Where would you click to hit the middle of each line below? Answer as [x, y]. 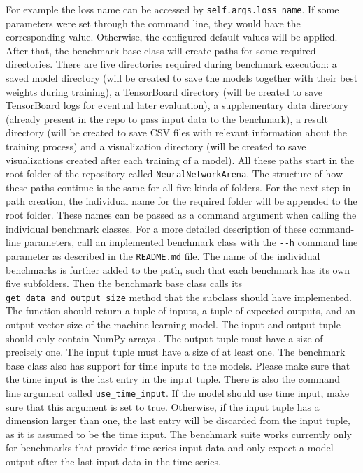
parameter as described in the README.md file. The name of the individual [163, 255]
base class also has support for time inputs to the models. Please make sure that [178, 365]
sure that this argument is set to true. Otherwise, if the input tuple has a [163, 406]
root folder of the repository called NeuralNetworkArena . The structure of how [174, 174]
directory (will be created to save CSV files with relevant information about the [177, 132]
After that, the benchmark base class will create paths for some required [161, 50]
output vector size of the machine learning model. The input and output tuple [173, 324]
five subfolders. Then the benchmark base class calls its [124, 283]
